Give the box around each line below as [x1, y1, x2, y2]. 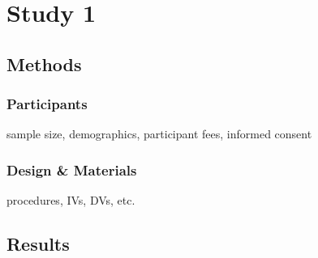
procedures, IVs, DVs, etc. [6, 192, 135, 209]
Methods [6, 51, 82, 76]
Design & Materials [6, 159, 137, 180]
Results [6, 231, 70, 256]
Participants [6, 94, 88, 114]
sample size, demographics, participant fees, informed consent [6, 125, 312, 142]
